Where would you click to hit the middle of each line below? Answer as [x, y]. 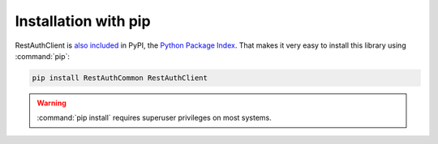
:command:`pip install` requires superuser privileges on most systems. [154, 118]
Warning [52, 103]
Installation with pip [83, 21]
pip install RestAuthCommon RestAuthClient [120, 78]
